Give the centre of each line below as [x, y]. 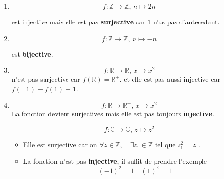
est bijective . [32, 54]
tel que [165, 145]
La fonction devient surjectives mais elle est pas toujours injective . [113, 114]
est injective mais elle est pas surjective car [78, 22]
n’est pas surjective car [46, 79]
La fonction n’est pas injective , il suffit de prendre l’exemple [115, 161]
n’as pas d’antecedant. [186, 22]
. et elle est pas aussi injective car [170, 79]
